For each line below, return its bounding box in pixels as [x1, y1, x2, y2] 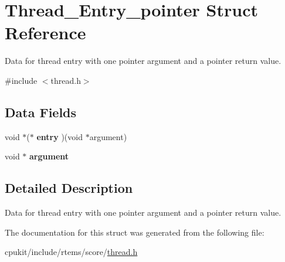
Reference [5, 21, 86, 45]
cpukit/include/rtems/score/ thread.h [5, 246, 138, 258]
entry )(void [36, 130, 83, 142]
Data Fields [5, 103, 77, 121]
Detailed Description [5, 179, 133, 197]
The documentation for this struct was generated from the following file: [5, 226, 264, 238]
